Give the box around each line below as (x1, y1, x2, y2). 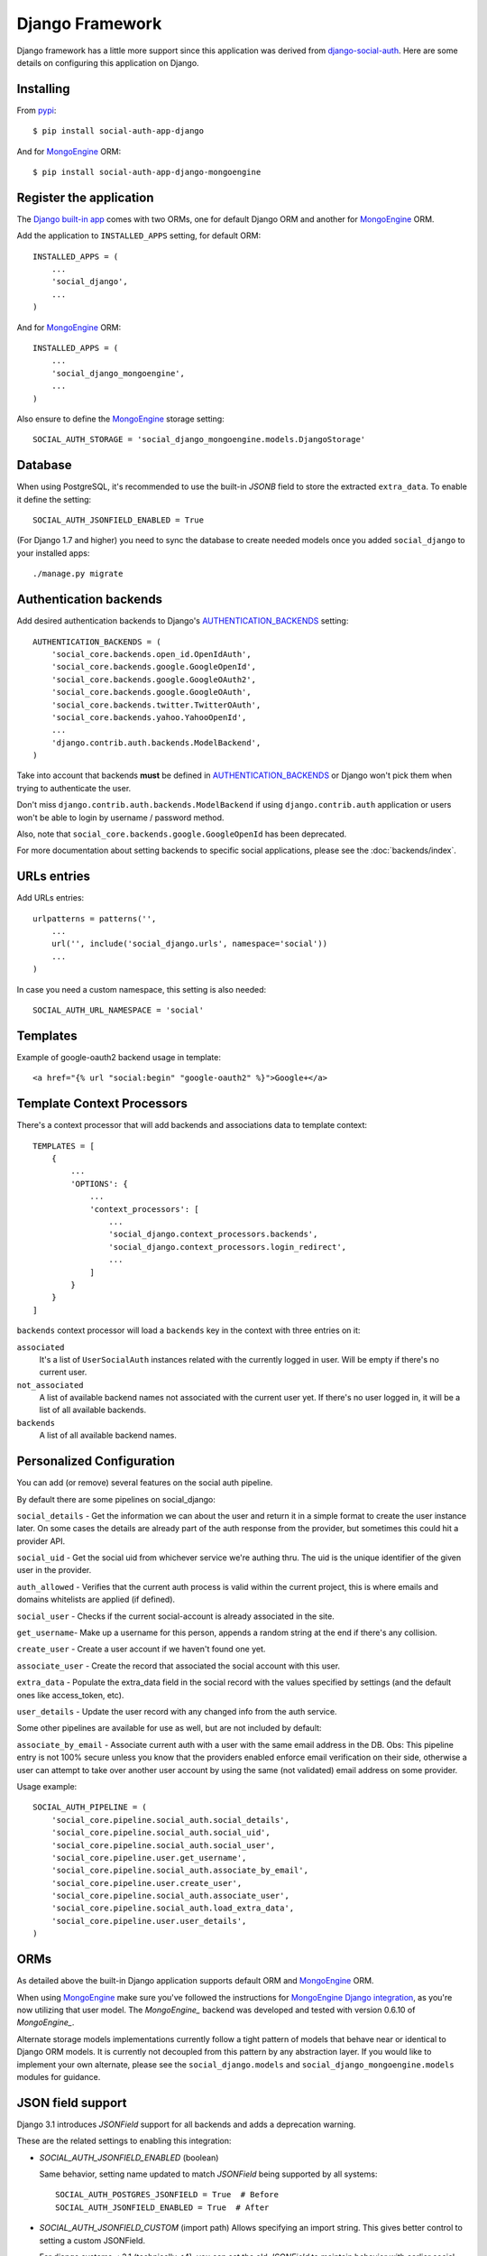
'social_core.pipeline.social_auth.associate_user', (51, 1891, 290, 1901)
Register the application (16, 190, 154, 205)
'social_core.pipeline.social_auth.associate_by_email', (51, 1865, 308, 1876)
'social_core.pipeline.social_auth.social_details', (51, 1815, 290, 1825)
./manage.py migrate (32, 569, 124, 579)
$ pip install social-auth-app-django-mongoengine (32, 167, 262, 178)
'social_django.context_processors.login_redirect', (108, 1242, 347, 1252)
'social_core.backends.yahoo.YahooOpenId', (51, 712, 247, 722)
